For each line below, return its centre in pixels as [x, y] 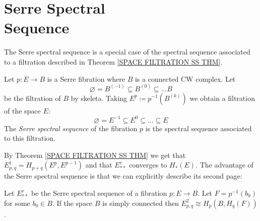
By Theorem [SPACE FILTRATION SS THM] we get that [95, 155]
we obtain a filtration [222, 98]
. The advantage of [224, 165]
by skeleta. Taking [99, 98]
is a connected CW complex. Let [185, 78]
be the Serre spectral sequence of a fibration [99, 193]
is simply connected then [141, 203]
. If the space [72, 203]
